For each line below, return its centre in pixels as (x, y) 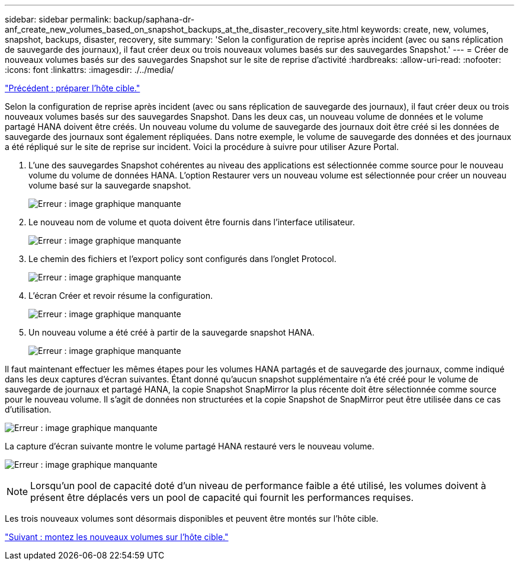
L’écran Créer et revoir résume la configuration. (121, 296)
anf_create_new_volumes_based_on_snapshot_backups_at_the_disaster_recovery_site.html (182, 29)
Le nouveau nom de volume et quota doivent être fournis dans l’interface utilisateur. (192, 222)
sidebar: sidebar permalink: (58, 19)
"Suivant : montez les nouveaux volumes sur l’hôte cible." (117, 537)
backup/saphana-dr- (154, 19)
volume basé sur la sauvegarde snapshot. (110, 185)
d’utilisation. (28, 409)
